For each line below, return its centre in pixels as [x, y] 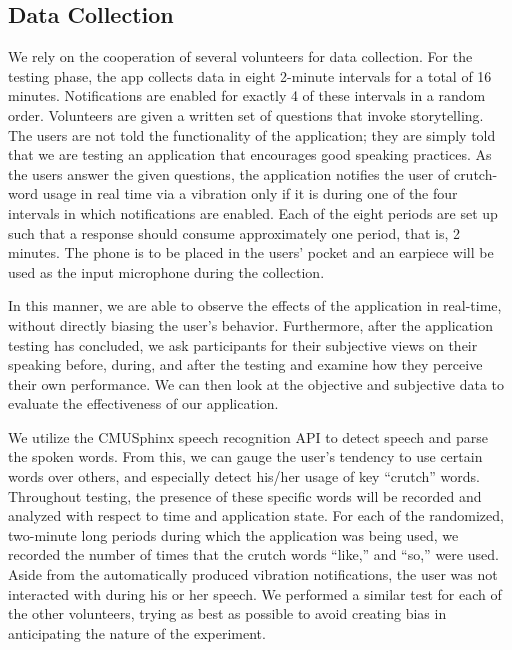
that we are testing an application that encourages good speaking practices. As [250, 154]
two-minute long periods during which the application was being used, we [233, 534]
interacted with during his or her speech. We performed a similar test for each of [255, 593]
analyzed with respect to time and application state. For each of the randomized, [256, 515]
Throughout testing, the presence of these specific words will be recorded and [245, 495]
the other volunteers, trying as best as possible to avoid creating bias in [227, 613]
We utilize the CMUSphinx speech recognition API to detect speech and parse [248, 436]
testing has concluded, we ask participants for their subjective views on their [243, 344]
